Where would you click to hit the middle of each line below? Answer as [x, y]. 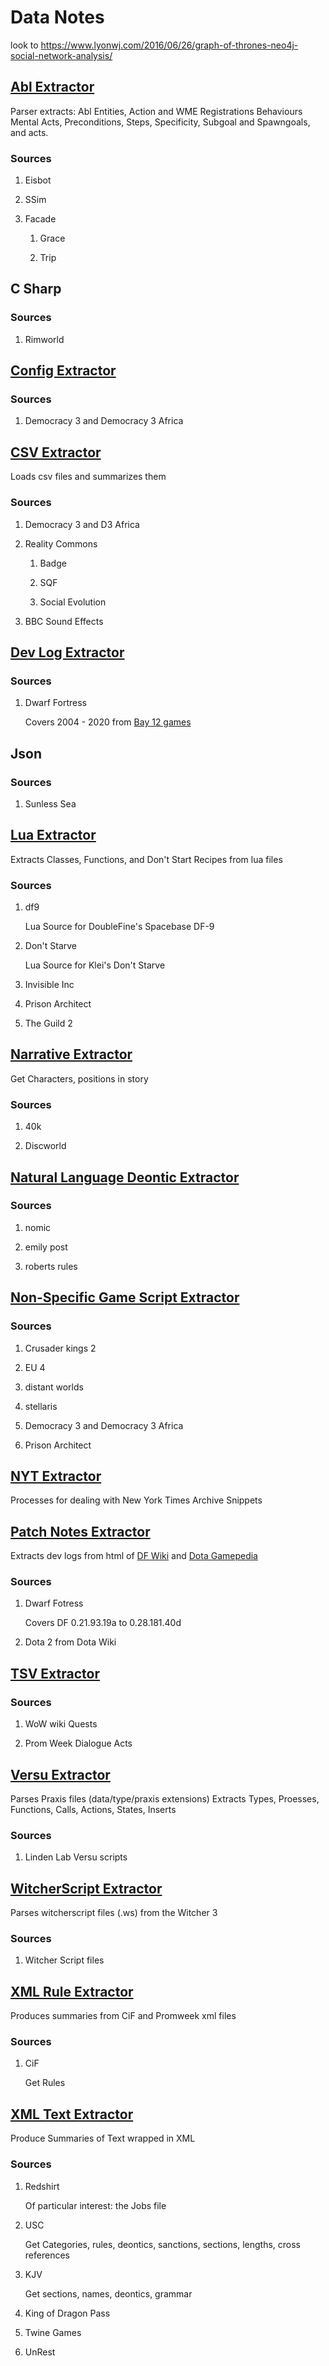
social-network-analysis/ [61, 55]
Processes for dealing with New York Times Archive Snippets [136, 1500]
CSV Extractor [56, 452]
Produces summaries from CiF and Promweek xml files [123, 2016]
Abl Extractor [52, 87]
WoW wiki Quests [61, 1724]
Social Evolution [73, 602]
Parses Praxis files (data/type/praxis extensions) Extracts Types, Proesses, [165, 1798]
